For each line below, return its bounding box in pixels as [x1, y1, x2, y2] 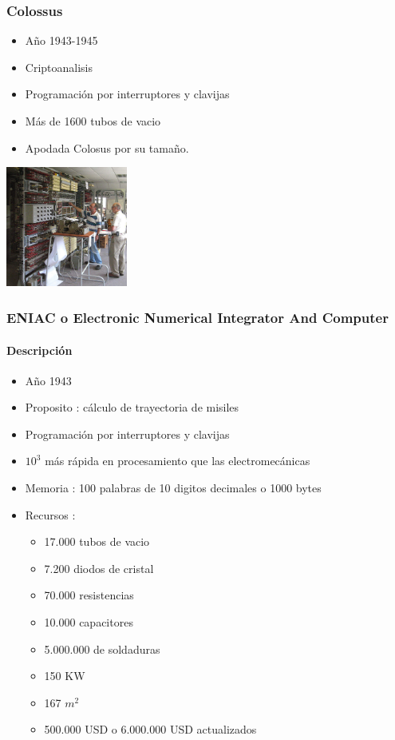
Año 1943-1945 [25, 32, 98, 49]
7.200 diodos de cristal [44, 559, 154, 576]
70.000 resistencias [44, 587, 134, 603]
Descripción [6, 341, 73, 358]
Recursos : [25, 506, 76, 523]
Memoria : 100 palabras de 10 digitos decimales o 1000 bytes [25, 479, 322, 496]
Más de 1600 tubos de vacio [25, 113, 161, 129]
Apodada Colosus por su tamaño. [25, 139, 189, 156]
